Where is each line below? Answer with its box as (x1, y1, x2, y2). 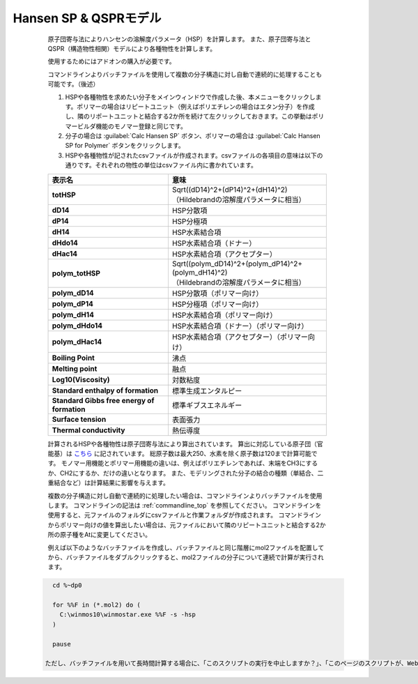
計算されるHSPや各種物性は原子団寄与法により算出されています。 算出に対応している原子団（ (47, 439, 317, 448)
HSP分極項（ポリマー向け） (171, 299, 263, 309)
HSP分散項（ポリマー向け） (171, 288, 263, 298)
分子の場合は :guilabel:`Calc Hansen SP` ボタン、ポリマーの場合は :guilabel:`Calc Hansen (65, 132, 320, 140)
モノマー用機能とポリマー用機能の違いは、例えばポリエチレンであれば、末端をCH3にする (61, 459, 318, 467)
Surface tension (52, 414, 107, 424)
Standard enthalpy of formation (52, 386, 159, 395)
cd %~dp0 (52, 582, 82, 589)
